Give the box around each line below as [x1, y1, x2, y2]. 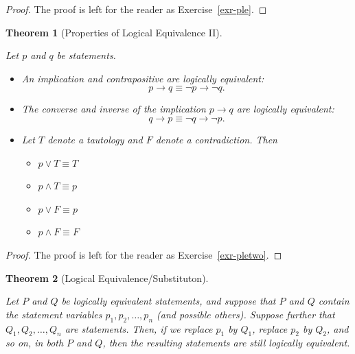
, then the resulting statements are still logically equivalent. [102, 335, 350, 350]
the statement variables [5, 307, 102, 321]
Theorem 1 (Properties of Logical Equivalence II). [5, 25, 222, 39]
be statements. [56, 48, 116, 62]
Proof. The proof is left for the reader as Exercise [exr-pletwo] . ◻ [5, 247, 282, 261]
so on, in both [5, 335, 64, 350]
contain [318, 294, 350, 308]
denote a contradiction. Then [155, 132, 277, 146]
